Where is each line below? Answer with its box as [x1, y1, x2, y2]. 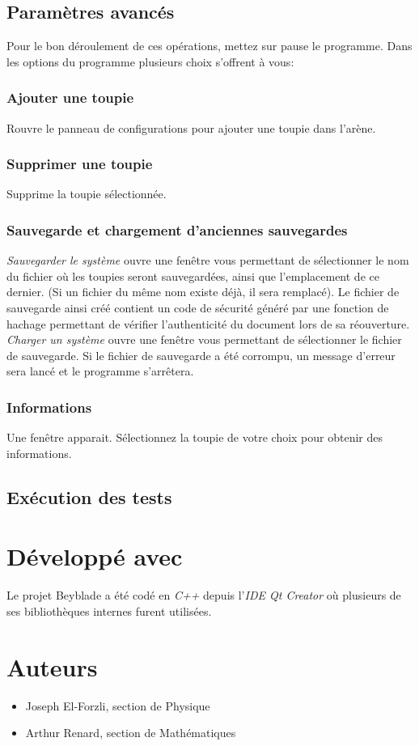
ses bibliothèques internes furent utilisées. [6, 602, 212, 619]
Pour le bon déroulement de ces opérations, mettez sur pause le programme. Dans [6, 37, 413, 54]
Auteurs [6, 650, 98, 683]
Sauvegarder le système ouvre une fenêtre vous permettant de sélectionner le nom [6, 252, 409, 269]
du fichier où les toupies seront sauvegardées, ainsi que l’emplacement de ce [6, 267, 379, 284]
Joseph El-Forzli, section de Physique [25, 697, 210, 714]
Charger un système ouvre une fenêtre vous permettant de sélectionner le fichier [6, 331, 402, 348]
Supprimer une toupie [6, 154, 153, 174]
